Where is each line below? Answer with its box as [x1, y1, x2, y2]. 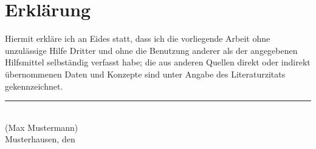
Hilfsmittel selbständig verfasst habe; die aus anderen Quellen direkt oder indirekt [5, 56, 311, 68]
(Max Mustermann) [5, 121, 78, 133]
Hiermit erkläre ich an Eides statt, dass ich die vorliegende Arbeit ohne [5, 32, 270, 45]
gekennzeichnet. [5, 79, 63, 92]
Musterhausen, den [5, 133, 75, 145]
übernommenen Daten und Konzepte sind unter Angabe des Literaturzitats [5, 67, 286, 80]
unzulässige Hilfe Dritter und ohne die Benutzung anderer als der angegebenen [5, 44, 298, 56]
